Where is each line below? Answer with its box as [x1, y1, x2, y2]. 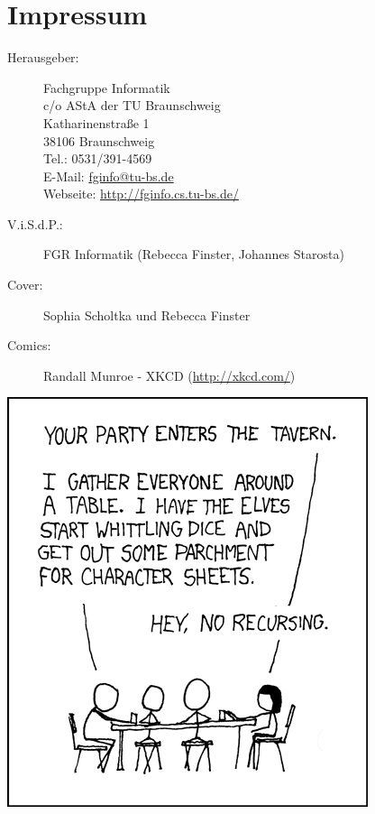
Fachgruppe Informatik [43, 78, 170, 97]
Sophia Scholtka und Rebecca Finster [43, 305, 251, 324]
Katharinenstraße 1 [43, 113, 150, 132]
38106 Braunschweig [43, 131, 155, 150]
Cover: [7, 275, 43, 294]
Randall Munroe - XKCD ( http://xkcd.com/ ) [43, 365, 296, 384]
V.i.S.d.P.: [7, 214, 63, 233]
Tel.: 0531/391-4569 [43, 149, 152, 168]
